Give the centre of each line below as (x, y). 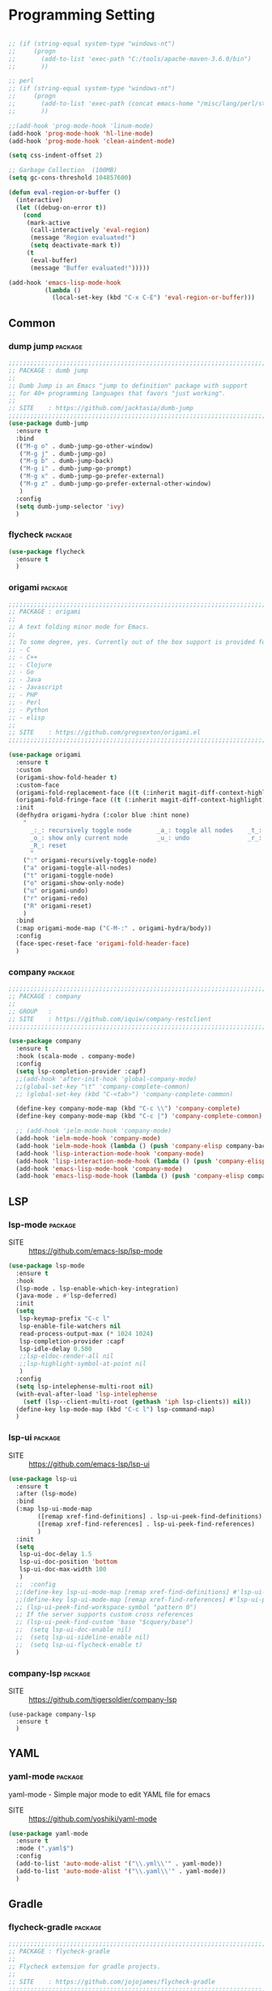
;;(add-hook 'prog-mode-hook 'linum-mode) (81, 126)
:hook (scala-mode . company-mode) (76, 1056)
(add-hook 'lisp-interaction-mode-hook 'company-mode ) (110, 1153)
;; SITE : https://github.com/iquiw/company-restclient (110, 1019)
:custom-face (38, 785)
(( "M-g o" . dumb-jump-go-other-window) (85, 446)
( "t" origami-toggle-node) (68, 876)
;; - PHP (23, 695)
